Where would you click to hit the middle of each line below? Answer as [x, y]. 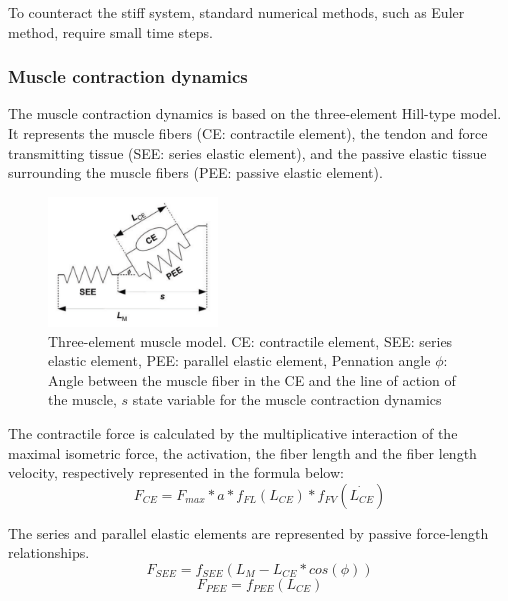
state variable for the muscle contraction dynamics [287, 399]
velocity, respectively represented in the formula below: [176, 472]
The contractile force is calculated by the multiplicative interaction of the [233, 432]
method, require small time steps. [110, 31]
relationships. [49, 552]
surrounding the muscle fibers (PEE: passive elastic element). [195, 172]
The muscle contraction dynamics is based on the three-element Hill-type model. [255, 113]
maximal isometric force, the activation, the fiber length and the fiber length [242, 452]
